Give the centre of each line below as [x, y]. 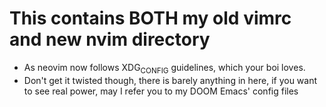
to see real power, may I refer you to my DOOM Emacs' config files [161, 91]
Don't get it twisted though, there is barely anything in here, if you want [170, 80]
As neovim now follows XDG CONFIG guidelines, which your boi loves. [164, 68]
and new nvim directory [110, 39]
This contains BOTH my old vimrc [150, 18]
